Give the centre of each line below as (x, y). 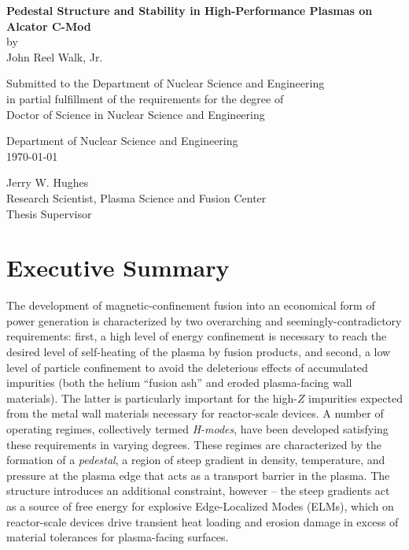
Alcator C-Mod (49, 26)
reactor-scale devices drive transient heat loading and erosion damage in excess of (203, 521)
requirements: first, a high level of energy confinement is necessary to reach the (197, 336)
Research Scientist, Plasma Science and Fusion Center (136, 197)
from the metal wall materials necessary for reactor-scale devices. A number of (195, 413)
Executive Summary (118, 268)
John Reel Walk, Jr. (55, 56)
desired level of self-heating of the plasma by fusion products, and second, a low (199, 352)
